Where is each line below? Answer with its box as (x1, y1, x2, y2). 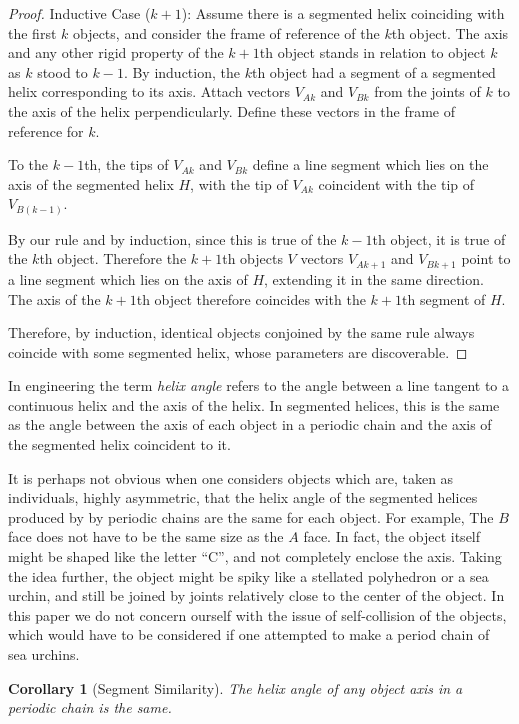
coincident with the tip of (318, 173, 475, 194)
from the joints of (374, 81, 481, 102)
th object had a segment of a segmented (251, 61, 496, 82)
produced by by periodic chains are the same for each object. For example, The (8, 506, 494, 527)
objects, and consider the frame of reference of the (72, 22, 380, 43)
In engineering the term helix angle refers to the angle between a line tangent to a (8, 375, 510, 396)
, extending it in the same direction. (264, 268, 484, 289)
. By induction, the (123, 61, 240, 82)
